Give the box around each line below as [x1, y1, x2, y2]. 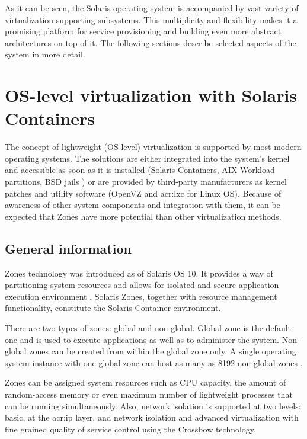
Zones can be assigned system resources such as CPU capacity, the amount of [5, 376, 286, 389]
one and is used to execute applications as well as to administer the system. [5, 333, 279, 345]
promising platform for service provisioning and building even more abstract [5, 25, 282, 37]
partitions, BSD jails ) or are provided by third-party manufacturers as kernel [5, 175, 287, 188]
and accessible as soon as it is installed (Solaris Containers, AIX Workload [5, 164, 275, 176]
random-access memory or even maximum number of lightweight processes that [5, 387, 293, 400]
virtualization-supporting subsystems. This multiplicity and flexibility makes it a [5, 13, 298, 25]
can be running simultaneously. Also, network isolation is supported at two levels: [5, 399, 301, 412]
